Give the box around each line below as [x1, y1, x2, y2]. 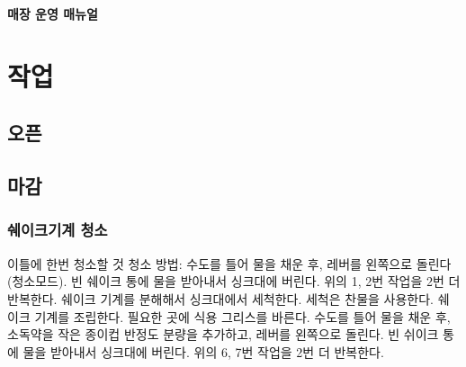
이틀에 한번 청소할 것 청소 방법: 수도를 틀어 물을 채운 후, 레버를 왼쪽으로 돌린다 [7, 254, 452, 273]
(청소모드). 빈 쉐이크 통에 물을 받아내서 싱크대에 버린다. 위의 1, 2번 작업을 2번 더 [7, 272, 461, 291]
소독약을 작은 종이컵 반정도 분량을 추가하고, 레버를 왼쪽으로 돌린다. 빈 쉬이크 [7, 325, 439, 344]
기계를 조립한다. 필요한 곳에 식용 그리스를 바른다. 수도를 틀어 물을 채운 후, [34, 307, 451, 326]
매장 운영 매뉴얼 [7, 4, 98, 22]
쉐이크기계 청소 [7, 219, 108, 241]
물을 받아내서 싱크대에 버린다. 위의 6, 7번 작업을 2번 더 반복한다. [22, 342, 384, 361]
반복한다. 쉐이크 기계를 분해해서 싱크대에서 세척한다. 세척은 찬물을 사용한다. [7, 289, 435, 308]
